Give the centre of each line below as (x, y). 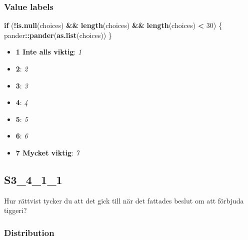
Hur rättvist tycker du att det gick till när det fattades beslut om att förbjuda (124, 200)
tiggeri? (15, 210)
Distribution (29, 232)
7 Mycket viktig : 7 (47, 152)
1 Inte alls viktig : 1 (49, 52)
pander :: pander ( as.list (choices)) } (58, 35)
